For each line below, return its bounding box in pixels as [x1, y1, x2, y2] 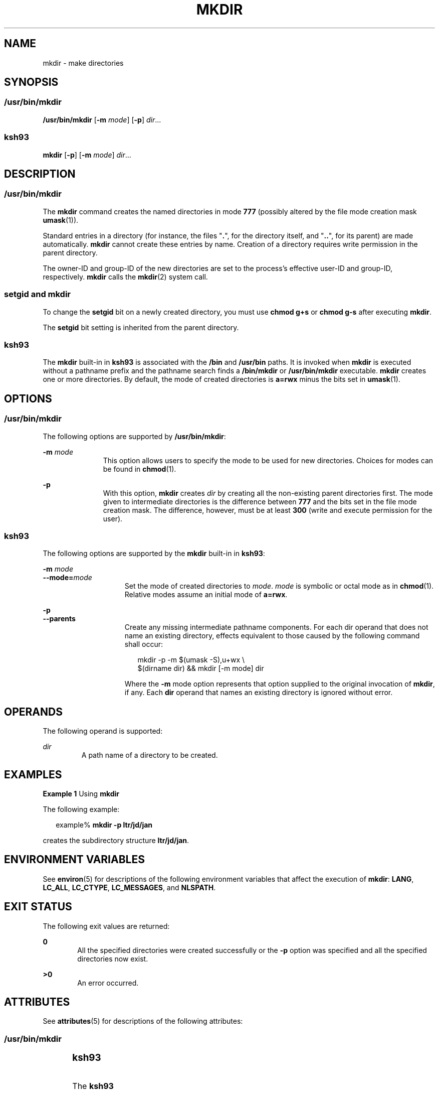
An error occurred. [77, 978, 139, 987]
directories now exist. [77, 954, 148, 963]
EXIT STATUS [4, 900, 72, 913]
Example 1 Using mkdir [43, 789, 120, 798]
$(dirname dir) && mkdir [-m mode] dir [137, 664, 264, 673]
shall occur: [124, 640, 163, 649]
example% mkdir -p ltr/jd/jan [56, 820, 153, 829]
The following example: [43, 804, 120, 813]
